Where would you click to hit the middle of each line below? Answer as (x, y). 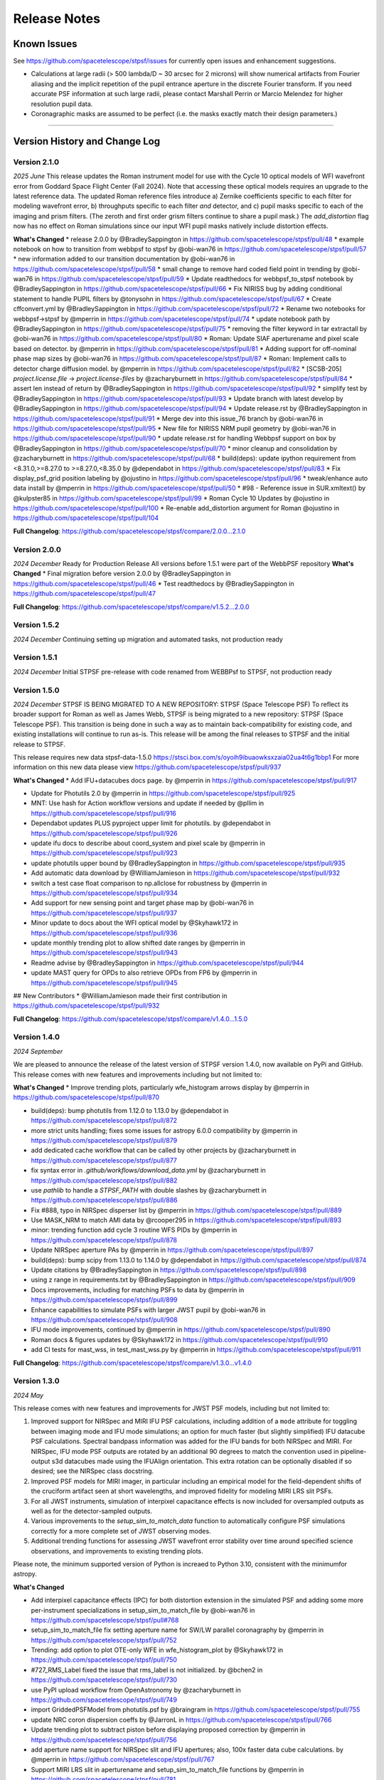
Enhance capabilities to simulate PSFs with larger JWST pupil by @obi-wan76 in (148, 1309)
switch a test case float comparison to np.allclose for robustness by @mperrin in (149, 883)
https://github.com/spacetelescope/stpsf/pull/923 (104, 853)
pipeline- (353, 1451)
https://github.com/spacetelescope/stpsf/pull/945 (104, 983)
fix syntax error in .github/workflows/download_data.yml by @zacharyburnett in (148, 1171)
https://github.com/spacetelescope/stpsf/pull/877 (104, 1160)
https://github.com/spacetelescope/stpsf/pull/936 (104, 933)
